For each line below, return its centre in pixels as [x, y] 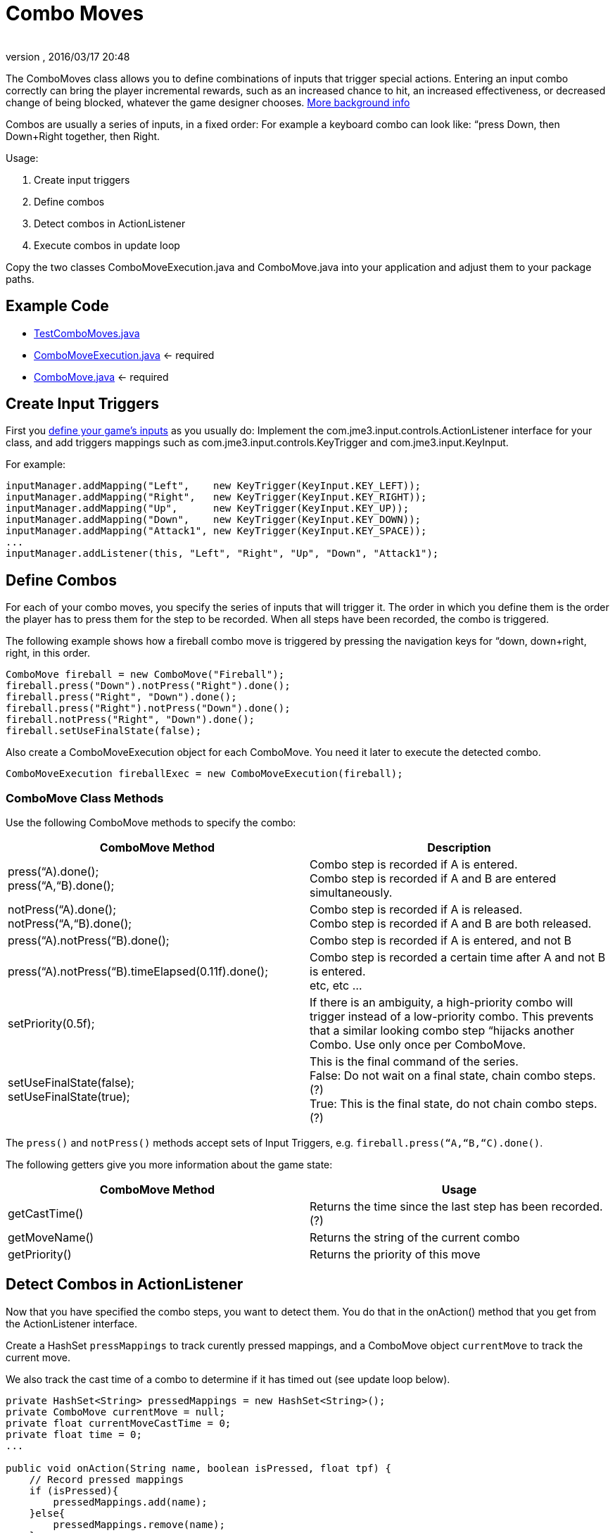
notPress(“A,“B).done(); [70, 924]
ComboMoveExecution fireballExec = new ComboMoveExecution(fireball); [204, 774]
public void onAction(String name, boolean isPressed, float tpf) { [198, 1468]
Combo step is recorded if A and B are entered [433, 879]
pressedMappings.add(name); [130, 1502]
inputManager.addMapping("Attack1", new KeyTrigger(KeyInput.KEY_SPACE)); [216, 531]
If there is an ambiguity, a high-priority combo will [442, 1003]
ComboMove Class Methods [85, 798]
